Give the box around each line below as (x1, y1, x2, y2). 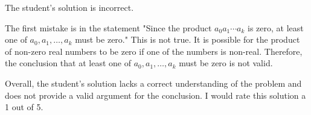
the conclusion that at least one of (5, 57, 131, 69)
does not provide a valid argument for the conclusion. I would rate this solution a (5, 89, 306, 101)
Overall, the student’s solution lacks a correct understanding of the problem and (5, 76, 302, 89)
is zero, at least (248, 21, 304, 34)
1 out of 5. (5, 101, 43, 113)
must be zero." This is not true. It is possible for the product (75, 33, 300, 46)
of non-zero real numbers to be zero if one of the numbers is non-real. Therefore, (5, 45, 303, 57)
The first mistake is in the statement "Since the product (5, 21, 212, 34)
